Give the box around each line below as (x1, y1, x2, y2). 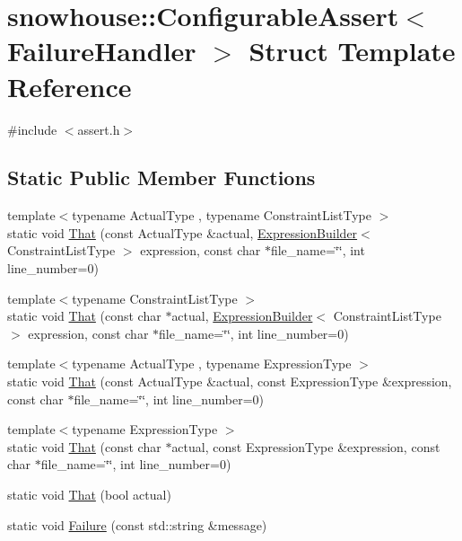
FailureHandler (7, 32, 196, 69)
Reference (7, 67, 132, 104)
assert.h (77, 120, 120, 138)
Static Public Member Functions (7, 164, 316, 191)
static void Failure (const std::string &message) (7, 515, 267, 534)
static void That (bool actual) (7, 485, 171, 504)
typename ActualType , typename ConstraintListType (72, 206, 371, 225)
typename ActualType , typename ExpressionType (72, 354, 352, 373)
